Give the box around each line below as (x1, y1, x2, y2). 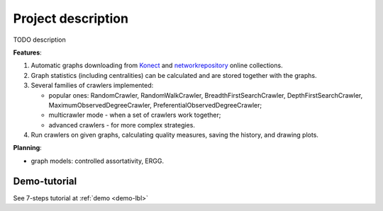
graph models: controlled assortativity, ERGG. (30, 156, 165, 165)
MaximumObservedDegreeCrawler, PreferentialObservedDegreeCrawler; (48, 101, 262, 109)
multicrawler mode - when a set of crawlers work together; (48, 110, 221, 120)
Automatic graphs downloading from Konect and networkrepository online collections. (30, 61, 283, 70)
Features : (13, 48, 42, 57)
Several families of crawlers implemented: (30, 81, 154, 90)
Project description (13, 11, 129, 26)
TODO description (13, 35, 67, 44)
